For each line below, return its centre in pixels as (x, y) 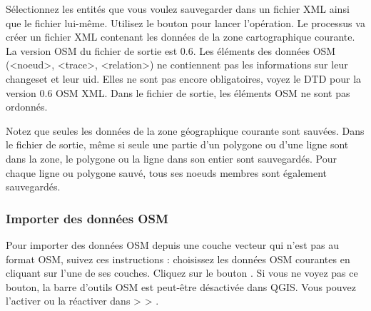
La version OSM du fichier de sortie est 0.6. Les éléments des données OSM (171, 50)
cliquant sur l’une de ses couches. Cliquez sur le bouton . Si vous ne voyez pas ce (182, 273)
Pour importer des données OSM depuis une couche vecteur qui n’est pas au (173, 244)
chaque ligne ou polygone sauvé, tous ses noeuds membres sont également (167, 172)
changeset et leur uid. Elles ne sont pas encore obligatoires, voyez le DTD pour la (184, 78)
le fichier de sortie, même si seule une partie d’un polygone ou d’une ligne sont (177, 144)
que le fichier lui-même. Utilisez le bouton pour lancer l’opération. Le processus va (185, 22)
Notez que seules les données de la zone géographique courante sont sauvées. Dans (185, 130)
